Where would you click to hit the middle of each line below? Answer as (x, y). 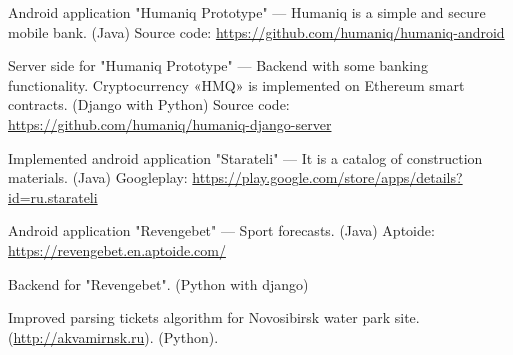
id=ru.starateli (53, 196)
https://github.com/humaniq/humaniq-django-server (170, 123)
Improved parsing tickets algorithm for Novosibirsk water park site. (214, 317)
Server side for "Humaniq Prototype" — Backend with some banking (218, 65)
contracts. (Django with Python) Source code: (149, 104)
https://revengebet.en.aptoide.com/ (117, 249)
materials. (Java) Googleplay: (98, 177)
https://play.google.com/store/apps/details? (327, 177)
